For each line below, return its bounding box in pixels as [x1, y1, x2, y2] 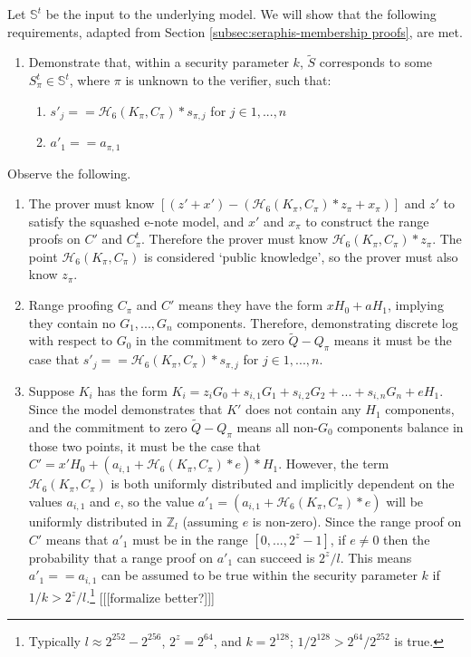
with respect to [28, 331, 113, 350]
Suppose [28, 381, 75, 400]
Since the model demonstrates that [28, 400, 223, 419]
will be [386, 491, 424, 510]
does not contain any [245, 400, 361, 419]
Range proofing [28, 295, 113, 314]
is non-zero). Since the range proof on [252, 511, 462, 530]
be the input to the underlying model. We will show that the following [45, 5, 437, 23]
